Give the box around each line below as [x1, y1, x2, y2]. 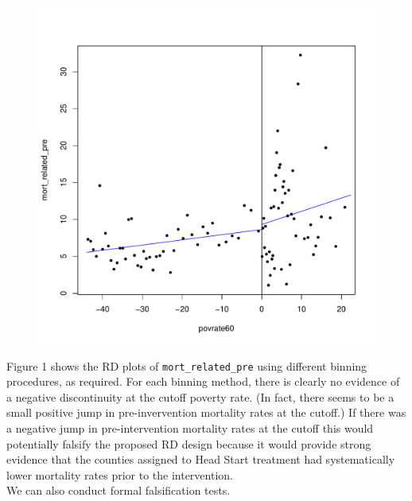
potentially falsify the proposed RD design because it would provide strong [6, 435, 371, 452]
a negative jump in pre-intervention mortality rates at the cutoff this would [6, 420, 374, 437]
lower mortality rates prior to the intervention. [6, 466, 233, 483]
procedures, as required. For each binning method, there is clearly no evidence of [6, 373, 400, 390]
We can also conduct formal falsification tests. [6, 482, 231, 499]
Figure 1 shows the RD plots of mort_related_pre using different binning [6, 357, 367, 374]
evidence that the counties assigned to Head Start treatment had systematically [6, 451, 395, 468]
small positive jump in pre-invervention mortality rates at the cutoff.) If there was [6, 404, 406, 421]
